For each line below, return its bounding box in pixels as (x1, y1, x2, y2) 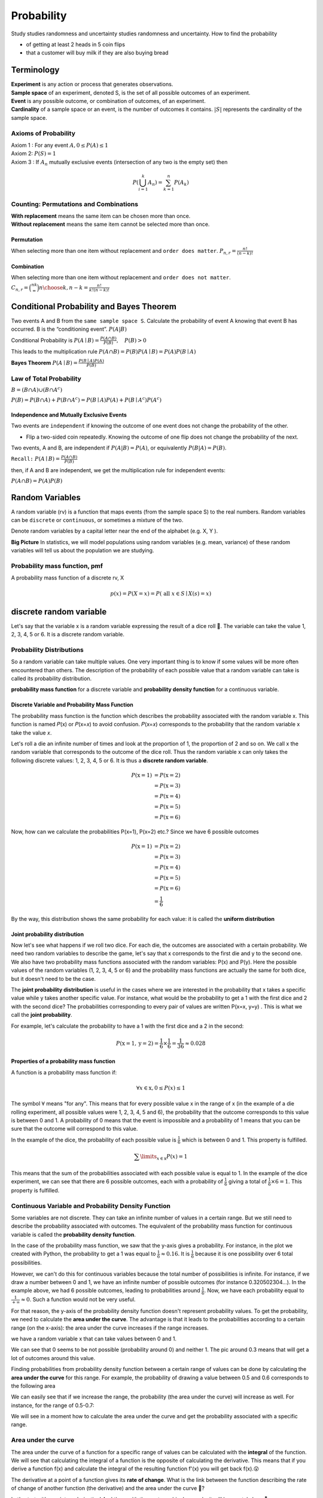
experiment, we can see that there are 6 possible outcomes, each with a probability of (11, 1178, 224, 1185)
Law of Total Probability (11, 374, 82, 383)
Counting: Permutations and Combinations (11, 200, 139, 208)
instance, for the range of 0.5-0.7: (11, 1402, 95, 1409)
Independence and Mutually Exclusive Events (11, 411, 127, 418)
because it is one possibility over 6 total (195, 1250, 293, 1258)
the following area (11, 1382, 56, 1390)
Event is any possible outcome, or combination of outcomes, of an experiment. (11, 98, 206, 105)
